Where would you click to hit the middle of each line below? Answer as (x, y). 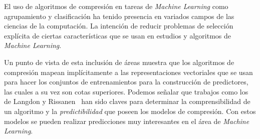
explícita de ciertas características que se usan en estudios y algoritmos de (117, 35)
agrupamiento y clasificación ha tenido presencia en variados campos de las (119, 16)
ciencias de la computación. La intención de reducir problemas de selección (119, 26)
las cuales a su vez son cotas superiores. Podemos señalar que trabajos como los (126, 91)
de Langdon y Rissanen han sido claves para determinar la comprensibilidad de (127, 101)
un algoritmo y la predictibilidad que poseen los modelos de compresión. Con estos (130, 111)
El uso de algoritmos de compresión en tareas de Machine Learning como (116, 6)
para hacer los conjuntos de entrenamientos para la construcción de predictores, (126, 82)
